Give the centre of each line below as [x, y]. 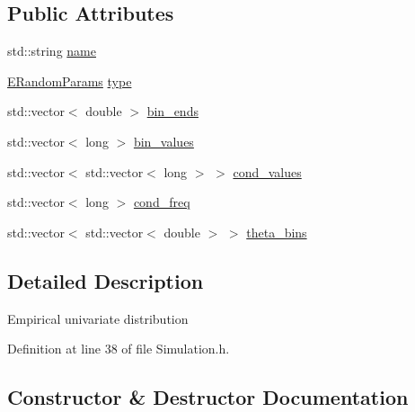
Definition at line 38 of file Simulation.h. [119, 349]
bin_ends [172, 111]
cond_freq [162, 202]
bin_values [163, 141]
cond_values [267, 171]
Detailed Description [106, 280]
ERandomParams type [70, 81]
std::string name [52, 51]
